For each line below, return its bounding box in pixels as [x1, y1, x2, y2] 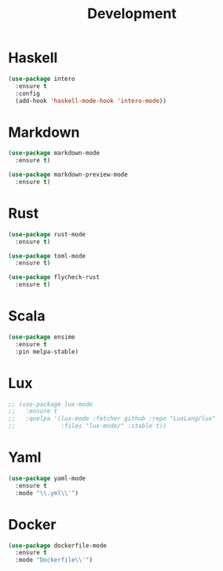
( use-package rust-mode [8, 230, 86, 238]
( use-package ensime [8, 333, 76, 341]
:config [15, 90, 41, 97]
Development [87, 5, 177, 23]
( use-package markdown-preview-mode [8, 170, 128, 179]
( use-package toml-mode [8, 252, 86, 260]
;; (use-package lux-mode [8, 400, 93, 408]
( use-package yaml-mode [8, 474, 86, 482]
